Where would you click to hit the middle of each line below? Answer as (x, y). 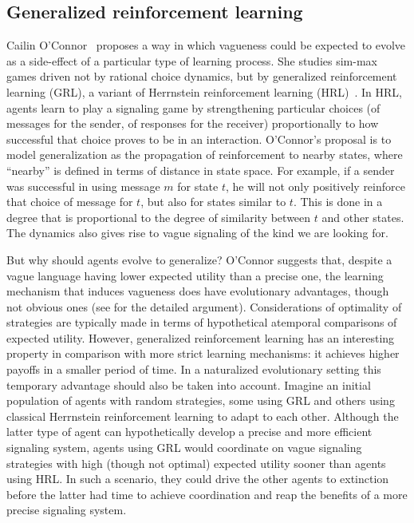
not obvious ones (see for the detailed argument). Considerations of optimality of (204, 306)
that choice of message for (70, 202)
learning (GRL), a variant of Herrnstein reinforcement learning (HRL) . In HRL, (204, 91)
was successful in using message (83, 186)
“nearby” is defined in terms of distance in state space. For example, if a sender (201, 170)
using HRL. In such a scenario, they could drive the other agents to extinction (198, 479)
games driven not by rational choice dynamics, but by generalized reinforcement (202, 76)
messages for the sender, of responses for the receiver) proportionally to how (193, 123)
